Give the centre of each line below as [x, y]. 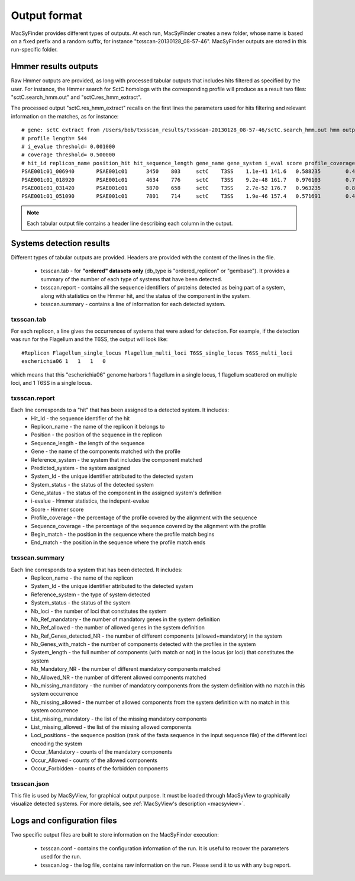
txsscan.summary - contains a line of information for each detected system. [133, 304]
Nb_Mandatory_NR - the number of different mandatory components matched [126, 669]
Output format [47, 15]
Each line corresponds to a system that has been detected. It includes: [97, 570]
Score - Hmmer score [57, 509]
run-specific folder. [34, 50]
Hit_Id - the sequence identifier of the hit [80, 418]
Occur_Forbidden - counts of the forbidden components [100, 768]
